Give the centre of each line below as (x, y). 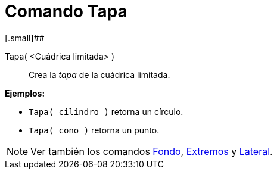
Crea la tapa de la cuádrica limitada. (99, 74)
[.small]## (25, 38)
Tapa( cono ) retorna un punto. (94, 130)
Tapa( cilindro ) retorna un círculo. (106, 111)
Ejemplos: (25, 93)
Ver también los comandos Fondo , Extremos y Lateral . (152, 151)
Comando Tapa (66, 11)
